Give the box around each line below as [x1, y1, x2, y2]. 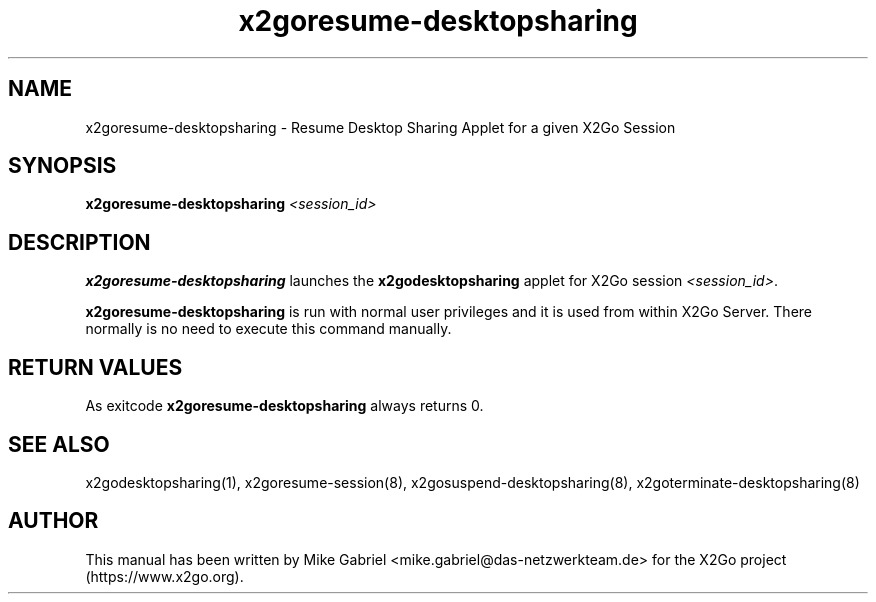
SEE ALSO [8, 431, 110, 457]
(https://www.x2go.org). [85, 567, 244, 585]
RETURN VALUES [8, 354, 183, 380]
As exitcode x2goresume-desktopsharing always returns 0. [85, 397, 484, 415]
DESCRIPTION [8, 229, 151, 255]
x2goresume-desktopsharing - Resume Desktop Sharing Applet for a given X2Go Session [85, 118, 676, 136]
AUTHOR [8, 508, 99, 534]
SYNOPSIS [8, 153, 117, 179]
